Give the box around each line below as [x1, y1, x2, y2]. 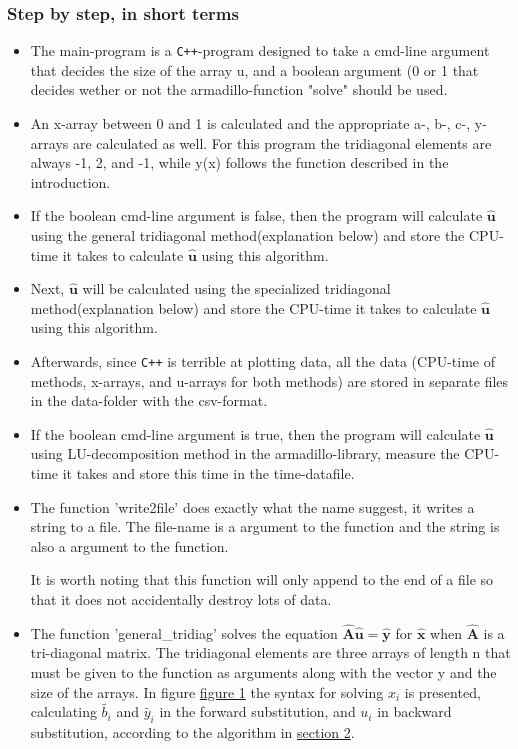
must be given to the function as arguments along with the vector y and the [30, 662, 497, 682]
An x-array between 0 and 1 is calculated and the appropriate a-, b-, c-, [30, 113, 471, 134]
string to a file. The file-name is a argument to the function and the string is [30, 516, 500, 537]
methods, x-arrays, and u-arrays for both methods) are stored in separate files [30, 370, 509, 391]
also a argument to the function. [30, 535, 229, 556]
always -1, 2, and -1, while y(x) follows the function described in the [30, 152, 449, 173]
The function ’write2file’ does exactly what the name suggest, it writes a [30, 496, 475, 517]
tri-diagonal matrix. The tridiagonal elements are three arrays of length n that [30, 642, 511, 663]
